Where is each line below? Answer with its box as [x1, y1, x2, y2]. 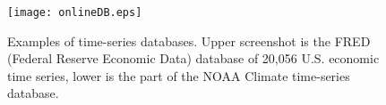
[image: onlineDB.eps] [7, 6, 142, 19]
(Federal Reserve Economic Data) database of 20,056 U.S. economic [7, 49, 380, 68]
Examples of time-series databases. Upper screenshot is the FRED [7, 31, 371, 50]
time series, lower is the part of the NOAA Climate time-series [7, 66, 350, 85]
